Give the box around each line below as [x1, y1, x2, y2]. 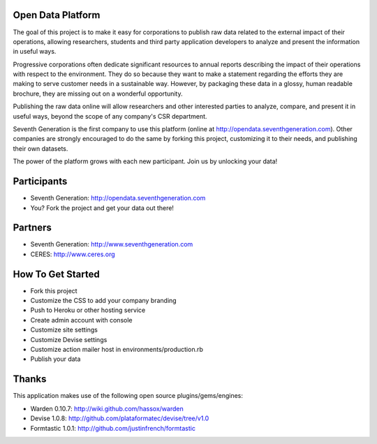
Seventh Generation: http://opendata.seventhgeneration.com [30, 194, 206, 202]
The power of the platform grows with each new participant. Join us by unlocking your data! [13, 157, 278, 165]
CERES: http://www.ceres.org [30, 250, 115, 258]
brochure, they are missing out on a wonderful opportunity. [13, 89, 183, 98]
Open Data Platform [13, 9, 101, 21]
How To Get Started [13, 268, 101, 280]
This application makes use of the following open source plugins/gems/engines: [13, 392, 244, 400]
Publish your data [30, 355, 81, 363]
